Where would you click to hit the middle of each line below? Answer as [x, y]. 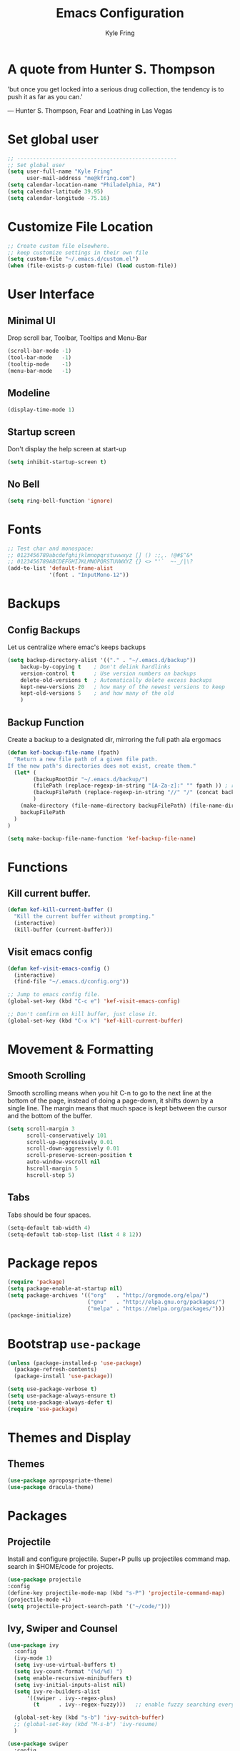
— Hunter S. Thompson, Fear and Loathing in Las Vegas [90, 110]
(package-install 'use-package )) [64, 1376]
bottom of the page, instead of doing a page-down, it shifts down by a [110, 1100]
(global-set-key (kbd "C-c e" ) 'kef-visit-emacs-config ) [94, 1001]
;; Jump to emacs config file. [54, 995]
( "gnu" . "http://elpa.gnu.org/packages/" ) [156, 1302]
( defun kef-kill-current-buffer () [60, 910]
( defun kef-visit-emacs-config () [59, 968]
